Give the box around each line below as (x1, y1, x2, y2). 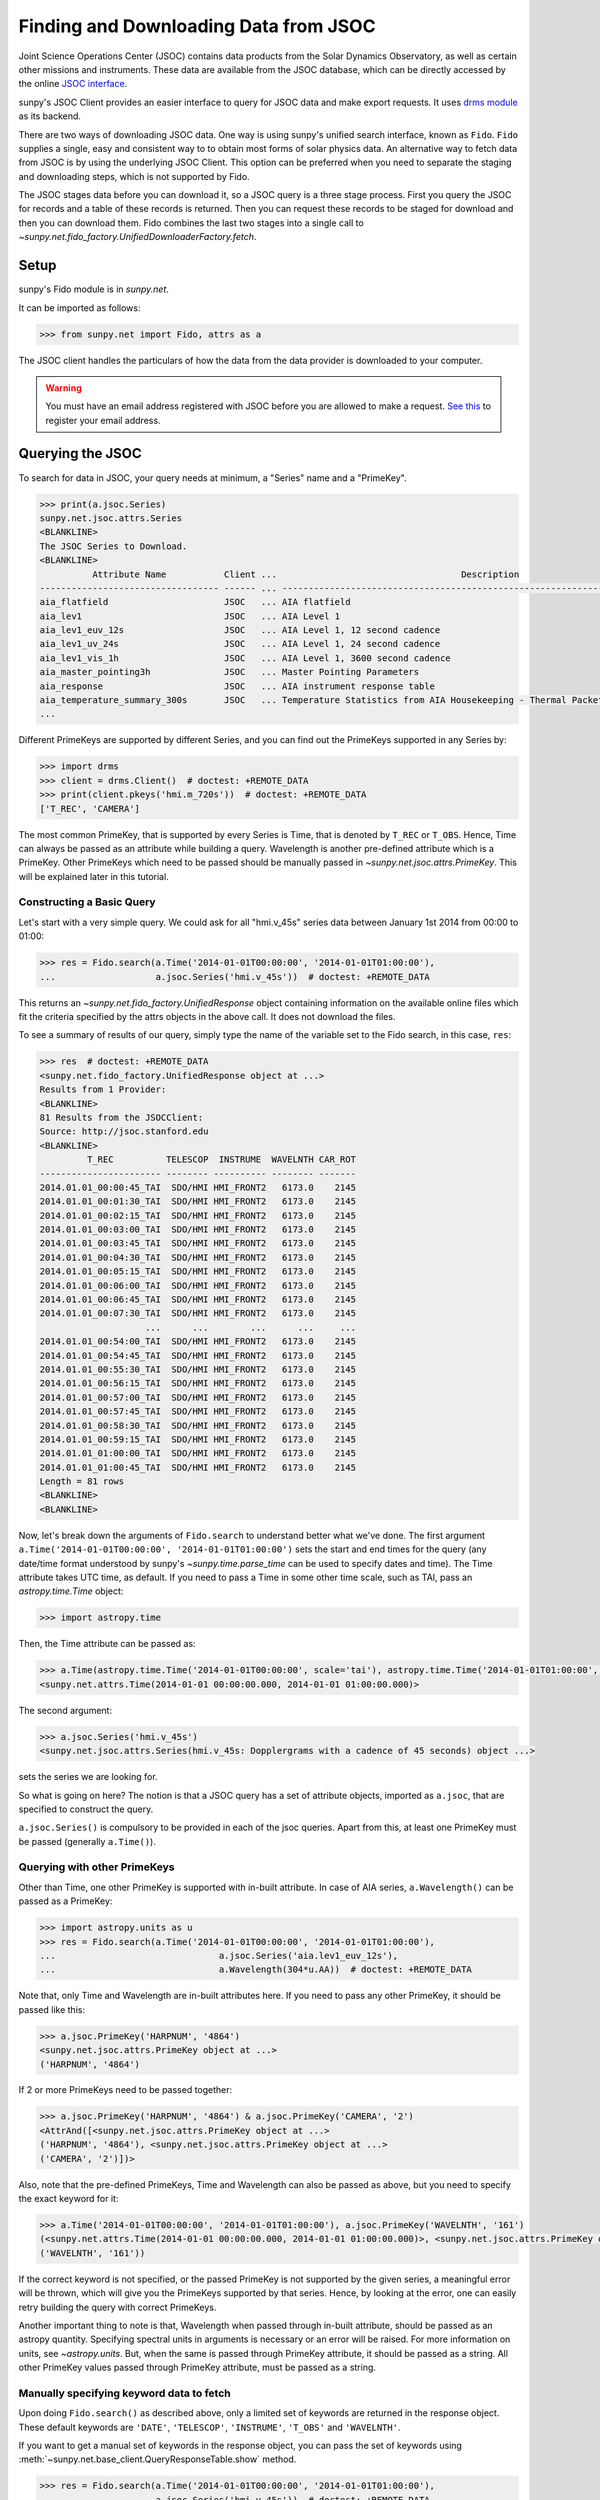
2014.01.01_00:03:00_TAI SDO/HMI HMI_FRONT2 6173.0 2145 (39, 1224, 357, 1235)
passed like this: (18, 2003, 85, 2015)
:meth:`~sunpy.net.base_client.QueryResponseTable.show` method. (18, 2453, 297, 2465)
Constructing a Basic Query (18, 895, 156, 909)
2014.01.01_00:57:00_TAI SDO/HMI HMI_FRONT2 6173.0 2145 (39, 1391, 357, 1403)
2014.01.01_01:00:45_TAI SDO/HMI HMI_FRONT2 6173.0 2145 (39, 1461, 357, 1473)
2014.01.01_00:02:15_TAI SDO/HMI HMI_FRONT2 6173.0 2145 (39, 1210, 357, 1221)
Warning (45, 381, 82, 394)
